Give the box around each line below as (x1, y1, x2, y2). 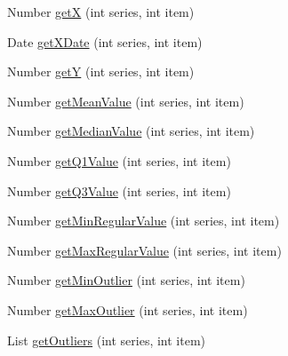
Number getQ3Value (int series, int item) (7, 181, 231, 200)
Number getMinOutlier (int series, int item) (7, 271, 245, 289)
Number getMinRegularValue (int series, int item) (7, 211, 280, 230)
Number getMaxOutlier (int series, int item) (7, 300, 248, 319)
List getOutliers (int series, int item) (7, 330, 206, 349)
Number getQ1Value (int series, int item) (7, 151, 231, 170)
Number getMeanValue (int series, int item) (7, 91, 244, 110)
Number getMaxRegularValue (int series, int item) (7, 241, 282, 259)
